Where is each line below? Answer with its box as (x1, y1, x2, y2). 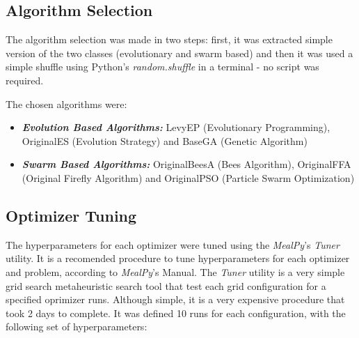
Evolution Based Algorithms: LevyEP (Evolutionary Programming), (22, 120, 330, 135)
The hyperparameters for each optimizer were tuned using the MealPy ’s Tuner (6, 237, 340, 252)
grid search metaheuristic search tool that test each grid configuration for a (6, 278, 326, 293)
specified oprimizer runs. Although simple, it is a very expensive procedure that (6, 292, 345, 307)
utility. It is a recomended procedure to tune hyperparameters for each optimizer (6, 251, 350, 266)
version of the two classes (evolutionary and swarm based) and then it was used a (6, 45, 353, 60)
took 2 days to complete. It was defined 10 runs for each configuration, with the (6, 305, 346, 320)
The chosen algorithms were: (6, 96, 127, 111)
